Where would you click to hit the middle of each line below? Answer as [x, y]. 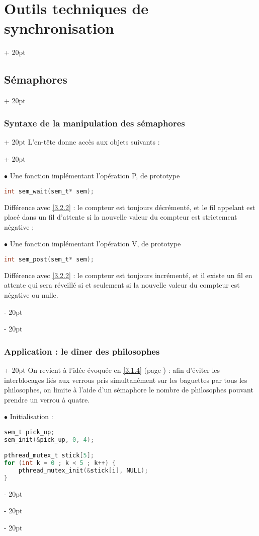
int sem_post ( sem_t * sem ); [49, 259]
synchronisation [59, 28]
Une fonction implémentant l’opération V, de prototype [95, 244]
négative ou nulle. [31, 295]
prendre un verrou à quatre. [47, 399]
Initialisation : [31, 416]
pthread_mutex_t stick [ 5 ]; [49, 456]
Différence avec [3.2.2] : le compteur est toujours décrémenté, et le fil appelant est [130, 207]
